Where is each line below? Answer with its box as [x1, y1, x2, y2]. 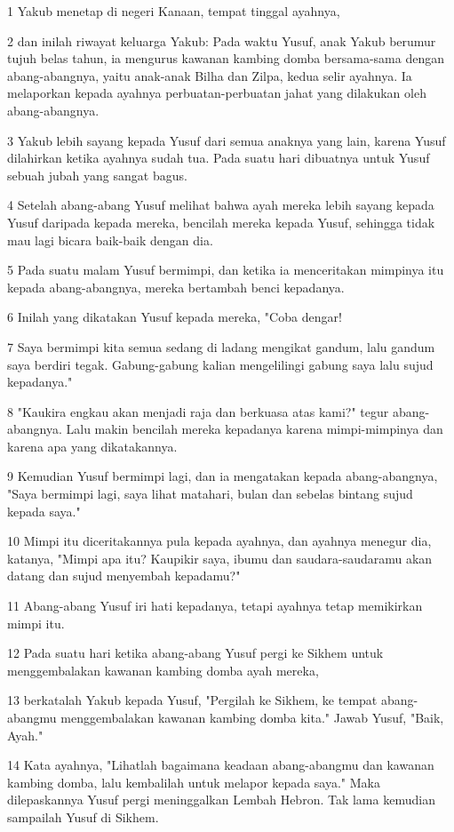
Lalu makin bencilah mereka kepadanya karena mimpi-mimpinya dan [66, 420, 443, 438]
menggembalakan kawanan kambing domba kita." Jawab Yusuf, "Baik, [60, 708, 444, 726]
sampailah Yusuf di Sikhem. [7, 807, 159, 826]
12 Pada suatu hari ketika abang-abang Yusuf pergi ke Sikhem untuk [7, 644, 384, 662]
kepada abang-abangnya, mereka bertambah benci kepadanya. [7, 277, 345, 296]
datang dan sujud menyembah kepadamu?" [7, 566, 241, 585]
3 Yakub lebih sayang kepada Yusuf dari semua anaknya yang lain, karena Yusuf [7, 131, 446, 149]
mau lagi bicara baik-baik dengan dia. [7, 230, 213, 249]
